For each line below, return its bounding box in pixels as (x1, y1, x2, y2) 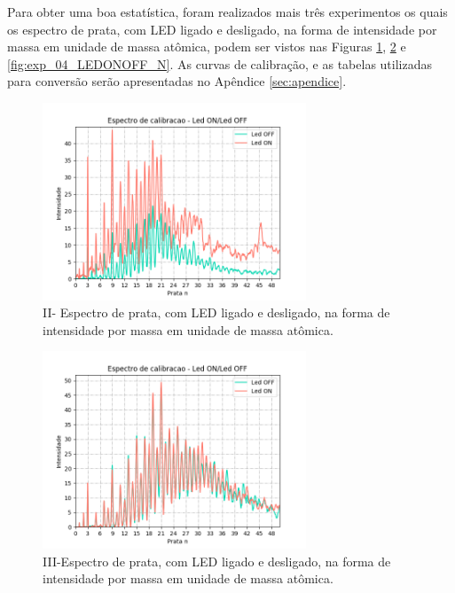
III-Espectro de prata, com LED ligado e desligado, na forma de (43, 551, 391, 570)
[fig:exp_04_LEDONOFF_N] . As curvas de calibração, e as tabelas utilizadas (7, 54, 433, 73)
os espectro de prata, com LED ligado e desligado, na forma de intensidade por (7, 20, 437, 38)
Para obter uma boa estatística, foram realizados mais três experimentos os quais (7, 3, 448, 20)
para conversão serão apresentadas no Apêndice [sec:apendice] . (7, 72, 347, 90)
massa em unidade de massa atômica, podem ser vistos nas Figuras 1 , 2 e (7, 37, 406, 56)
